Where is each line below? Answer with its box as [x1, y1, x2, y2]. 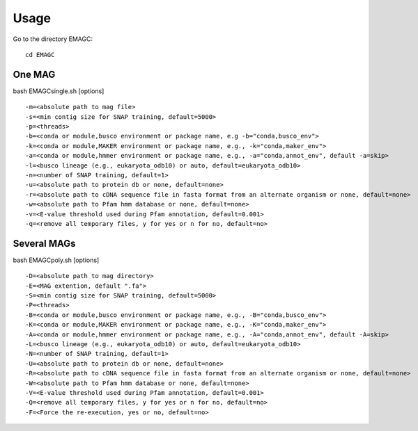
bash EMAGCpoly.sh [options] [13, 256, 100, 264]
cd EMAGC [25, 51, 55, 58]
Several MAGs [13, 237, 76, 250]
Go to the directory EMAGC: [13, 35, 93, 43]
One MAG [13, 68, 56, 80]
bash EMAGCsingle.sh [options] [13, 87, 104, 95]
